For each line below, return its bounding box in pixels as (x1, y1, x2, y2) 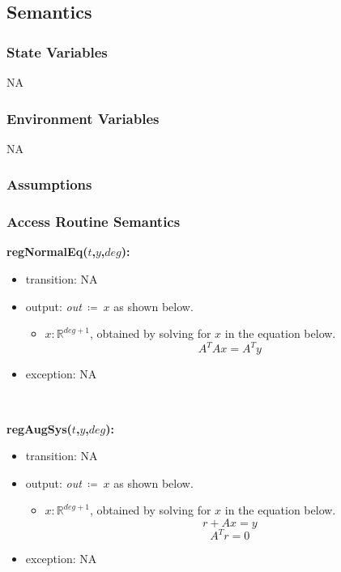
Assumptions (6, 174, 92, 194)
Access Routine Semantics (6, 211, 181, 232)
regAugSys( (6, 420, 72, 437)
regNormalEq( (6, 243, 88, 260)
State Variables (6, 41, 108, 62)
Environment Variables (6, 108, 160, 128)
